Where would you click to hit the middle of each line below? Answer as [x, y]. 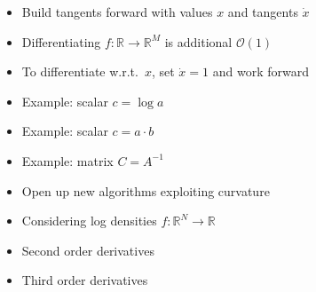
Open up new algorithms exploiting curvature [146, 190]
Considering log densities [89, 221]
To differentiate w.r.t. [80, 71]
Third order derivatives [85, 280]
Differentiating [61, 41]
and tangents [263, 12]
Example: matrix [67, 160]
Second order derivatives [88, 250]
